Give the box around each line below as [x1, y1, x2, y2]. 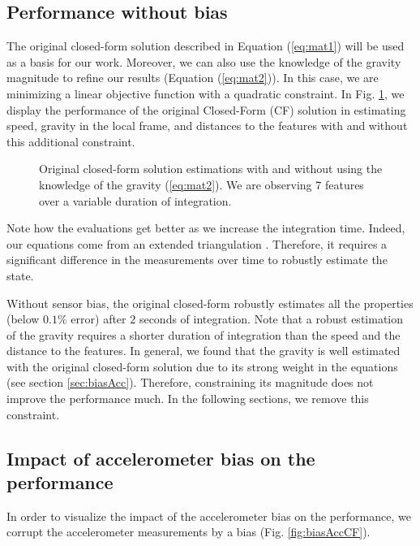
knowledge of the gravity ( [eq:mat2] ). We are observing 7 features [39, 175, 364, 193]
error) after [71, 310, 126, 327]
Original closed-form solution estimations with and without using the [39, 160, 383, 177]
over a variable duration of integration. [39, 192, 232, 209]
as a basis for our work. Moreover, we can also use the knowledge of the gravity [6, 53, 401, 70]
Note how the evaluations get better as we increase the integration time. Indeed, [6, 219, 405, 236]
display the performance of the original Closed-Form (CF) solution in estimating [6, 101, 406, 118]
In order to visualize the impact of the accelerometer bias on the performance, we [6, 507, 411, 524]
